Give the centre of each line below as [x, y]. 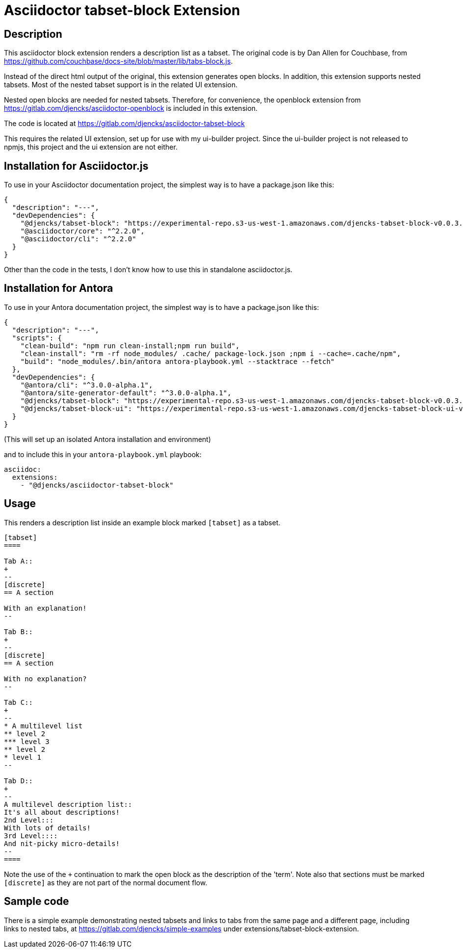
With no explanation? [45, 679]
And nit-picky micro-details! [62, 843]
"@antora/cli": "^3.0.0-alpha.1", [87, 385]
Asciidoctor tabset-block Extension [122, 10]
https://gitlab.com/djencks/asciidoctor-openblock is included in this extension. [131, 108]
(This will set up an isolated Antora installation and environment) [108, 439]
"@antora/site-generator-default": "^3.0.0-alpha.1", [126, 393]
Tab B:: [19, 631]
